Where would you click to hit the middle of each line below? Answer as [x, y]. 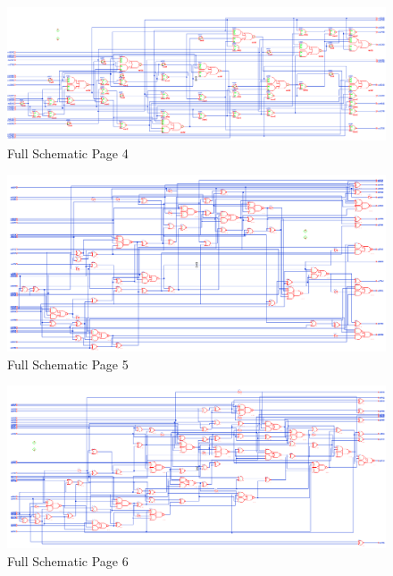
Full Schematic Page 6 [68, 560]
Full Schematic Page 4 [68, 153]
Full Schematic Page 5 [68, 364]
